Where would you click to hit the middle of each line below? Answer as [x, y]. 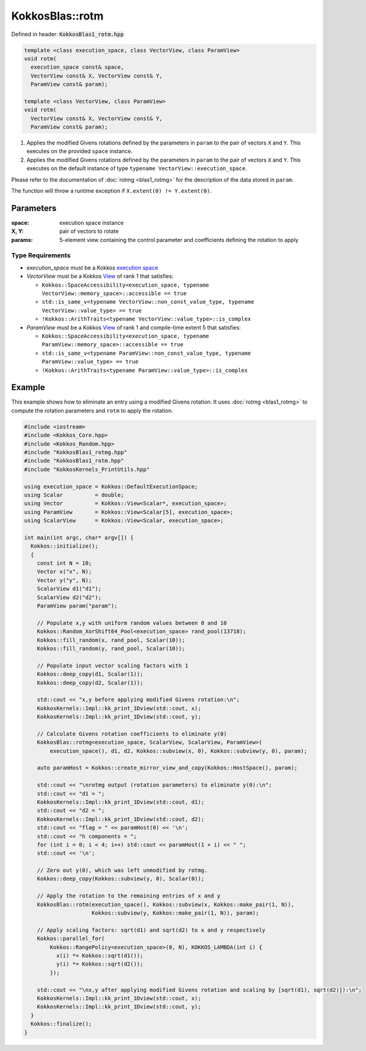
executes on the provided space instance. [80, 151]
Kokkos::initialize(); [65, 546]
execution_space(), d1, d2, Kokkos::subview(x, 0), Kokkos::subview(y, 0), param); [178, 751]
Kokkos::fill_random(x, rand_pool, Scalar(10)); [111, 640]
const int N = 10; [64, 563]
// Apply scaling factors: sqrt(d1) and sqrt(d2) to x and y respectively [151, 930]
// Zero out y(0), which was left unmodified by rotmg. [122, 871]
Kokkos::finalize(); [61, 1024]
